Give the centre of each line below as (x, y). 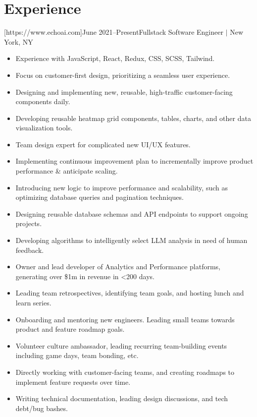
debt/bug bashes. (42, 408)
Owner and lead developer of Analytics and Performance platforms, (118, 267)
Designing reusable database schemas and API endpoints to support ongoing (132, 213)
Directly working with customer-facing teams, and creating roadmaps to (125, 372)
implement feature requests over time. (73, 382)
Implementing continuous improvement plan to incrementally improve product (134, 161)
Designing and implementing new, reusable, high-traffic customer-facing (124, 91)
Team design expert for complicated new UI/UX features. (103, 144)
